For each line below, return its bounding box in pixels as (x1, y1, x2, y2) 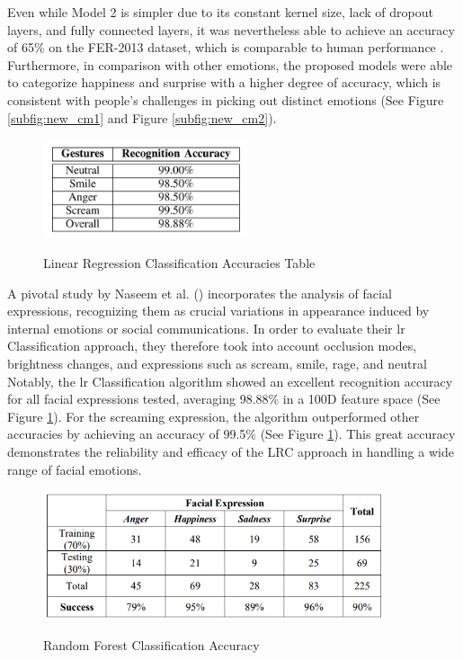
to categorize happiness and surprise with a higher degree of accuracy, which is (7, 73, 441, 92)
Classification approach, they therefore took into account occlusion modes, (7, 336, 417, 355)
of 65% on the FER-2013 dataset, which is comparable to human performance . (7, 38, 444, 57)
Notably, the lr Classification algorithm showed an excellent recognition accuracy (7, 371, 453, 390)
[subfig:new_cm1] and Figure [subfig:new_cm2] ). (7, 108, 277, 127)
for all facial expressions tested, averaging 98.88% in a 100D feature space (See (7, 389, 441, 408)
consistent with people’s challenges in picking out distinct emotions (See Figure (7, 90, 444, 109)
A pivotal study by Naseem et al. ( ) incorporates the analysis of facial (7, 283, 392, 302)
